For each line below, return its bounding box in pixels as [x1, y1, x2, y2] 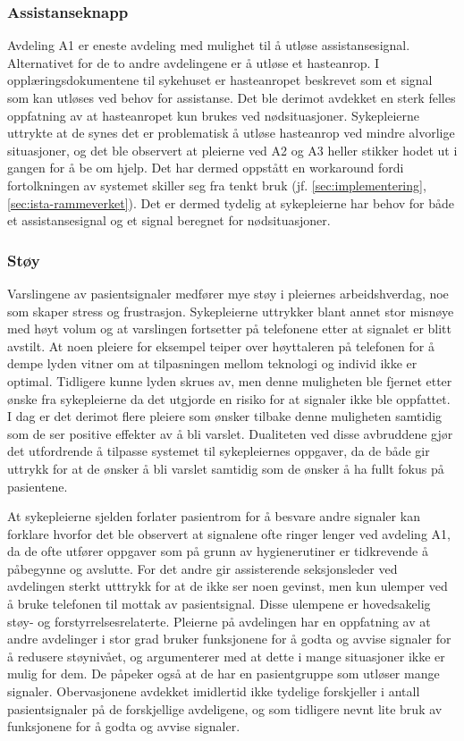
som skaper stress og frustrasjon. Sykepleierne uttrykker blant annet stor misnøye [7, 301, 454, 320]
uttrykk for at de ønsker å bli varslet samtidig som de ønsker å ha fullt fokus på [7, 459, 444, 477]
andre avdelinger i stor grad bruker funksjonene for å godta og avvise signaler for [7, 629, 451, 648]
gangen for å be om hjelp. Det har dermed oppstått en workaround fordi [7, 158, 404, 177]
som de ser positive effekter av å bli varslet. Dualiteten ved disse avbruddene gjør [7, 424, 453, 442]
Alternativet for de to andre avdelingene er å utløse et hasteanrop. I [7, 53, 380, 72]
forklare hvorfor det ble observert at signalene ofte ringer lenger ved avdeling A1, [7, 524, 451, 543]
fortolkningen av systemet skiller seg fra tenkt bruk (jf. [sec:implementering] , [7, 175, 426, 194]
